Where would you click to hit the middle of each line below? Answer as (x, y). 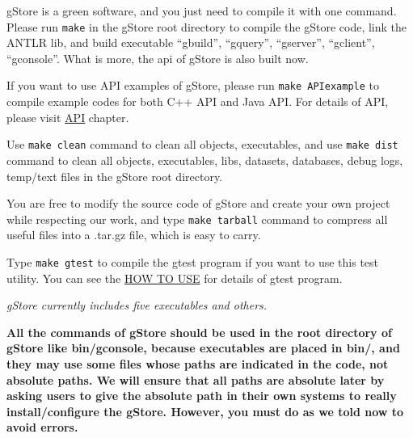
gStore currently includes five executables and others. (137, 305)
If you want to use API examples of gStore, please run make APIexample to (193, 85)
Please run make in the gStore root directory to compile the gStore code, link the (207, 26)
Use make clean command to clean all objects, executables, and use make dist (202, 144)
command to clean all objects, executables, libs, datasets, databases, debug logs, (205, 160)
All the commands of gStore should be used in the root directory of (199, 332)
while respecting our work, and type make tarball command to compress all (197, 219)
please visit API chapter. (68, 117)
